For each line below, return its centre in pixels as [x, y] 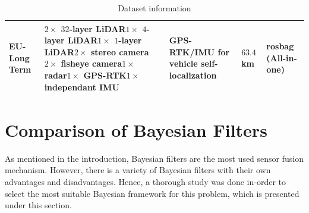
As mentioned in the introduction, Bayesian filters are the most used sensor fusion [154, 158]
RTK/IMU [192, 51]
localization [193, 75]
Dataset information [154, 8]
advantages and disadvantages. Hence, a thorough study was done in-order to [146, 181]
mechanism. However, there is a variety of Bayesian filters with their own [138, 170]
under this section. [38, 205]
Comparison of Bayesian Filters [136, 129]
